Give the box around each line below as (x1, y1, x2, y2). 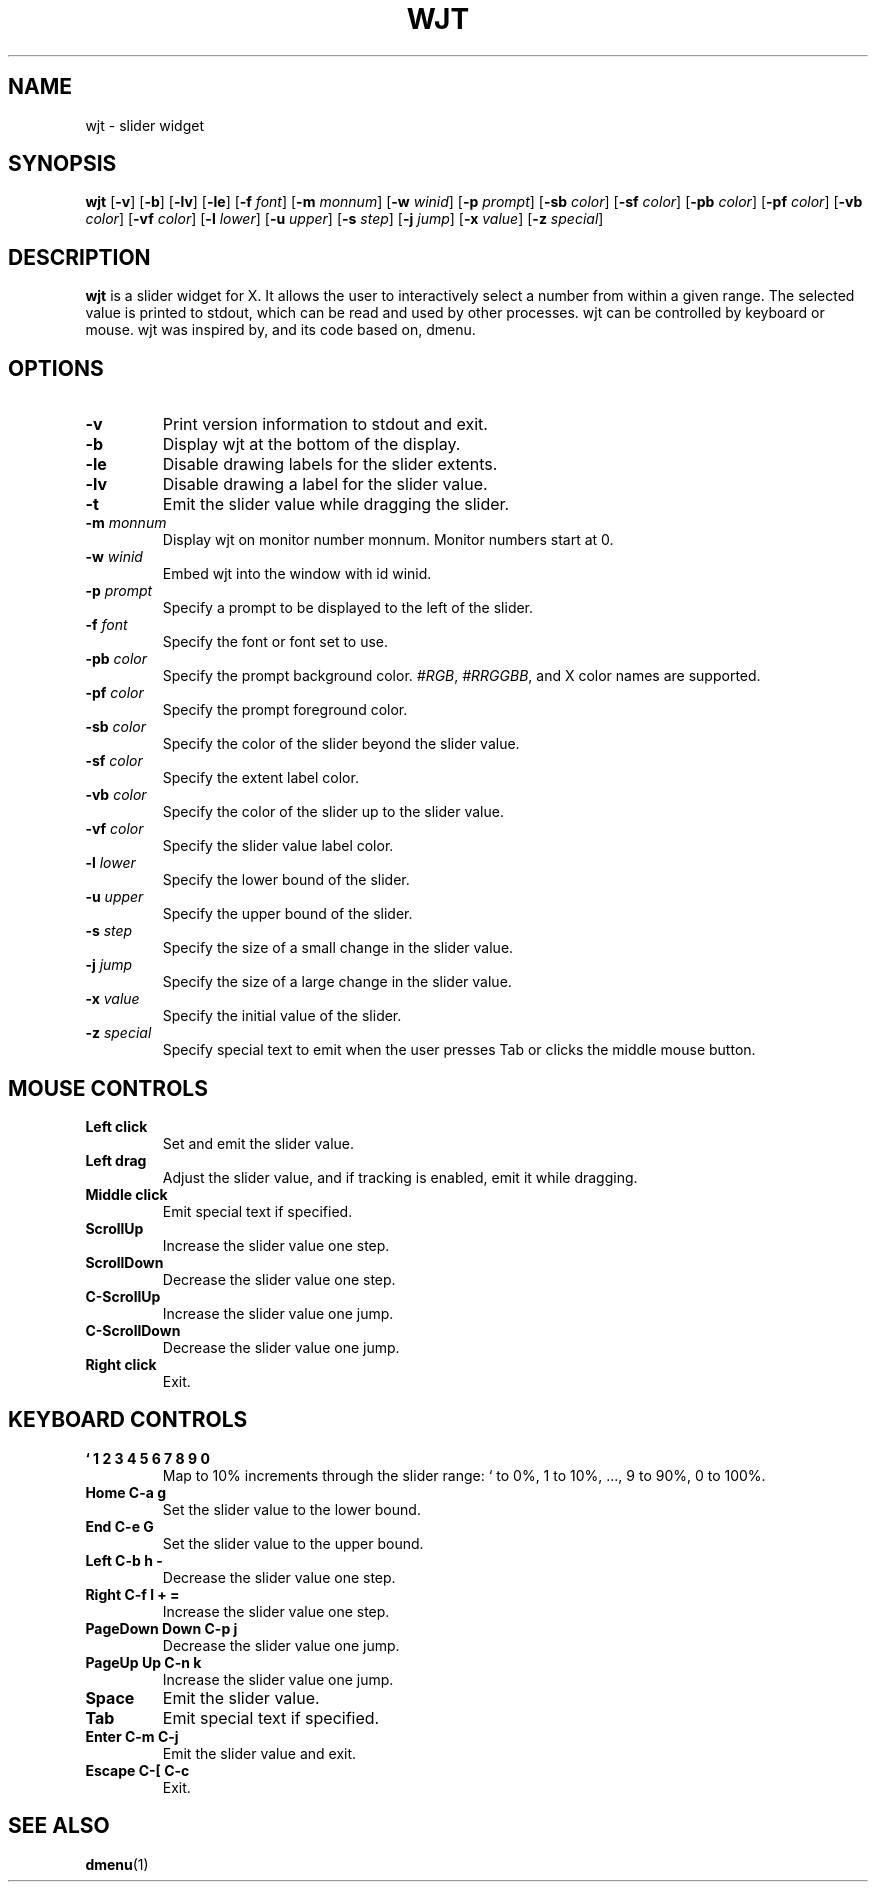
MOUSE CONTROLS (8, 1075, 208, 1101)
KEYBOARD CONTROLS (8, 1407, 248, 1433)
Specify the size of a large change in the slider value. (162, 973, 512, 991)
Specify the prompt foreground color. (162, 701, 408, 719)
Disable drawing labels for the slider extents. (162, 454, 498, 475)
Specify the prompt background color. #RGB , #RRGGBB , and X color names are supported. (162, 667, 761, 685)
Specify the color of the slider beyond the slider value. (162, 735, 520, 753)
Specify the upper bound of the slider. (162, 905, 413, 923)
